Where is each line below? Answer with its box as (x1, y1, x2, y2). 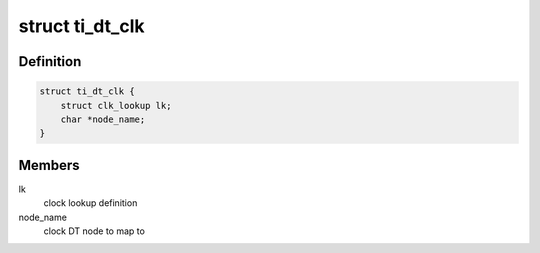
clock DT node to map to (43, 225, 145, 237)
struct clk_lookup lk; (60, 100, 172, 111)
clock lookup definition (43, 197, 138, 209)
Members (18, 156, 80, 174)
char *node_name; (60, 113, 146, 125)
